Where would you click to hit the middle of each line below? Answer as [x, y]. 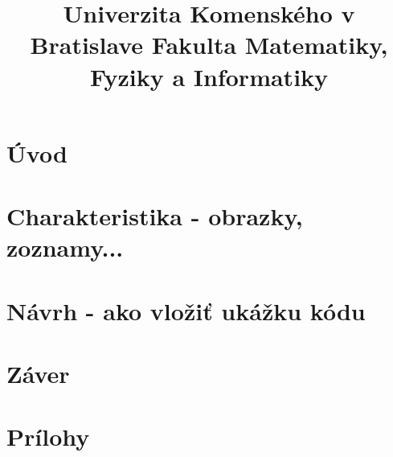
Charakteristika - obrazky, [155, 216]
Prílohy [48, 436]
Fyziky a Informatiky [209, 76]
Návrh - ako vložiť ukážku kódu [186, 310]
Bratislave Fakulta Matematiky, [209, 45]
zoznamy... [65, 247]
